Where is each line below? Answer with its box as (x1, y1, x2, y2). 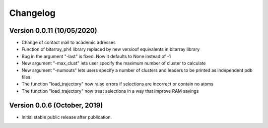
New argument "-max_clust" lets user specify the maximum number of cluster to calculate (21, 60, 206, 66)
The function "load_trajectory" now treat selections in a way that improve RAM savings (21, 88, 199, 94)
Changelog (9, 7, 56, 18)
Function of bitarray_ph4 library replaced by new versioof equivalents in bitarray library (21, 46, 200, 52)
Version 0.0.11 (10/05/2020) (9, 26, 97, 35)
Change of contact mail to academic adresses (21, 40, 116, 46)
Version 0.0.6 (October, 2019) (9, 101, 103, 109)
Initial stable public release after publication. (21, 114, 112, 120)
